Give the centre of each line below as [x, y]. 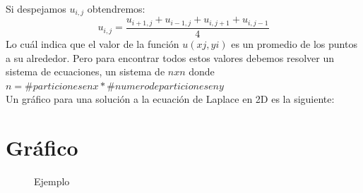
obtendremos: [116, 8]
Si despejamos [36, 8]
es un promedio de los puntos [294, 43]
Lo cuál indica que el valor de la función [93, 43]
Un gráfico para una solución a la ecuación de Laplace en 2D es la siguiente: [170, 99]
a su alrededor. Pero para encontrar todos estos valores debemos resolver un [170, 57]
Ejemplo [52, 181]
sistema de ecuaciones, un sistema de [85, 71]
